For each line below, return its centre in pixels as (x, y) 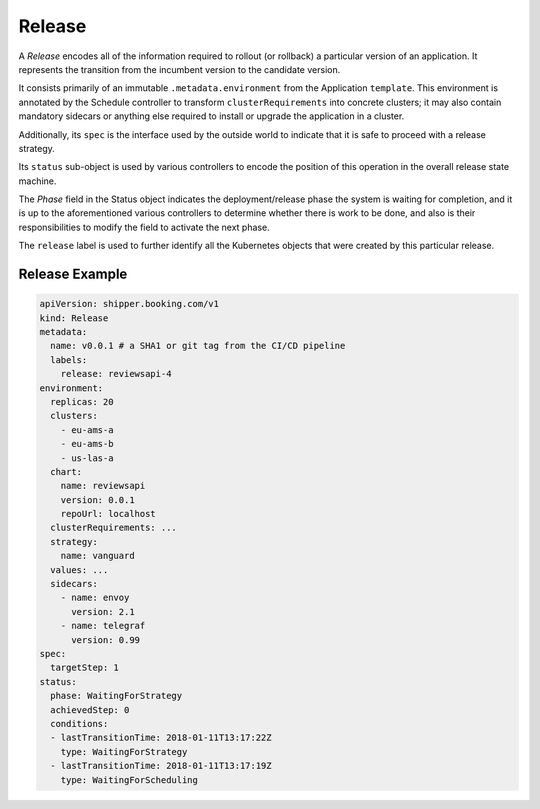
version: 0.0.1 (97, 499)
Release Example (73, 274)
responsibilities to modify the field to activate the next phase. (144, 227)
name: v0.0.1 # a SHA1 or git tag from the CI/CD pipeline (198, 346)
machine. (37, 181)
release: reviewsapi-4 (116, 374)
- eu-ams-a (87, 429)
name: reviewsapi (103, 486)
